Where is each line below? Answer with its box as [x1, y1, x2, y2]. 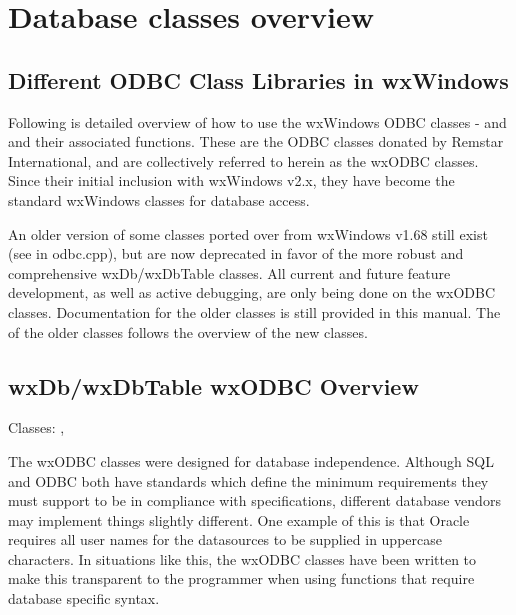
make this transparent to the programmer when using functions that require [8, 568, 475, 589]
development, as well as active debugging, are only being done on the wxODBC [8, 282, 496, 303]
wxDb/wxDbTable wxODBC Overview [8, 370, 419, 401]
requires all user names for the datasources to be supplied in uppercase [8, 529, 442, 550]
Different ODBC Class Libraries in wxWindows [8, 64, 509, 95]
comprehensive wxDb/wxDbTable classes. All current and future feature [8, 262, 451, 283]
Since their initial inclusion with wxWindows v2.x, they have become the [8, 170, 455, 191]
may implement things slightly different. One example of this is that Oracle [8, 509, 470, 530]
